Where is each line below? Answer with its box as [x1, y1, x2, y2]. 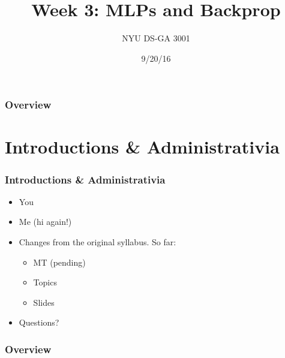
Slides [33, 296, 55, 308]
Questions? [19, 316, 59, 329]
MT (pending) [33, 255, 86, 268]
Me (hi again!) [19, 215, 72, 228]
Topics [33, 276, 57, 288]
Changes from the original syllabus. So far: [19, 236, 176, 248]
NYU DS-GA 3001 [122, 32, 190, 44]
